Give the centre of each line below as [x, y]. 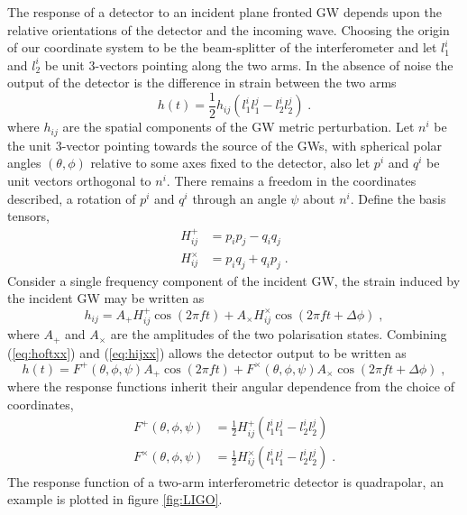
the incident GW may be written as [106, 298]
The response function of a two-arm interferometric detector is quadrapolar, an [225, 481]
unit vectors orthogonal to [79, 181]
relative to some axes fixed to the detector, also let [230, 163]
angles [24, 163]
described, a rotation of [72, 198]
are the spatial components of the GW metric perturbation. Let [238, 127]
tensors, [28, 216]
